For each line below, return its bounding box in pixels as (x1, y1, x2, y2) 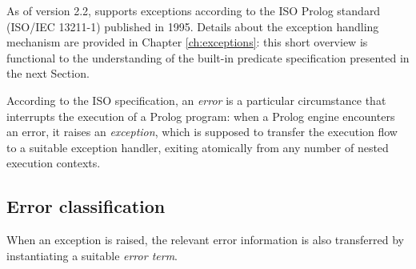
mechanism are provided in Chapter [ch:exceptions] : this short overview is (6, 34, 368, 50)
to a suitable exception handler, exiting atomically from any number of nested (6, 139, 389, 155)
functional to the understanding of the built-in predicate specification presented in (6, 49, 410, 66)
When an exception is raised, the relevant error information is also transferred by (6, 231, 404, 248)
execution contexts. (6, 155, 101, 171)
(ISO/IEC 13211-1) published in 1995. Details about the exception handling (6, 18, 379, 34)
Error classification (6, 194, 166, 219)
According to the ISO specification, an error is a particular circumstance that (6, 91, 386, 108)
